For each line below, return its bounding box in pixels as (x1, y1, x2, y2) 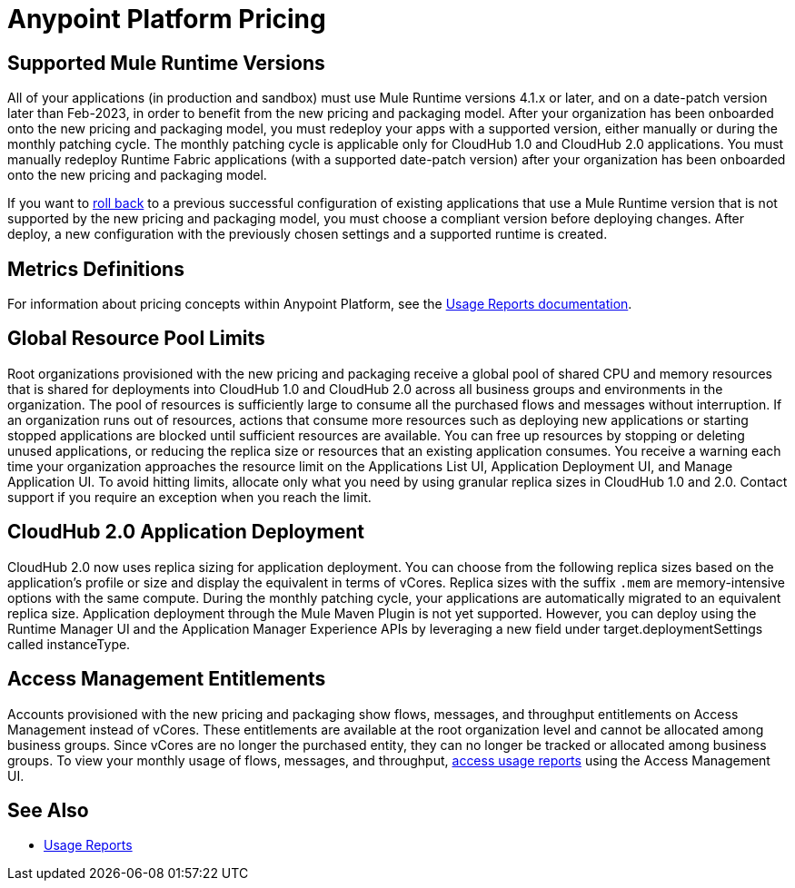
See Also (7, 798, 89, 822)
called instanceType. (7, 636, 131, 652)
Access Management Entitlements (7, 667, 326, 691)
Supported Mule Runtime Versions (7, 51, 325, 74)
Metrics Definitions (7, 257, 184, 281)
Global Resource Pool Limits (7, 327, 265, 350)
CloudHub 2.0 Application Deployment (7, 520, 364, 544)
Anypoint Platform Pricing (7, 4, 326, 35)
